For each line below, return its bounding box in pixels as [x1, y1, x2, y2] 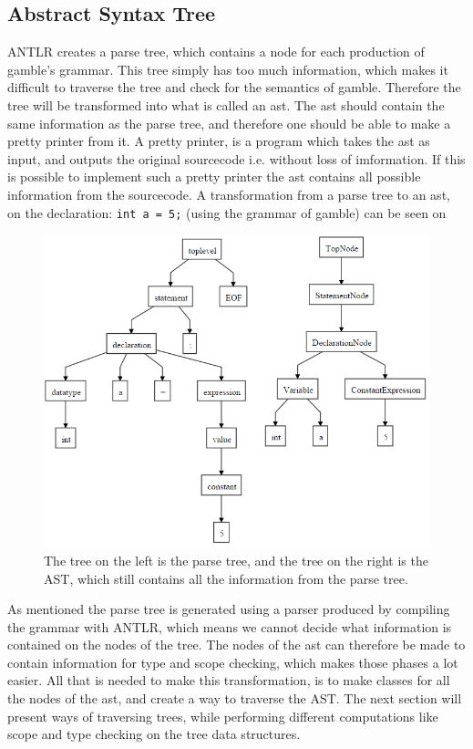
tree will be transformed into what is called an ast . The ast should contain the [7, 95, 445, 114]
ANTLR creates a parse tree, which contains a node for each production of [7, 42, 425, 61]
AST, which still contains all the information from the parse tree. [44, 568, 408, 588]
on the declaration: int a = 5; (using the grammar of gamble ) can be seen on [7, 203, 447, 222]
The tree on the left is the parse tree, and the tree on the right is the [44, 550, 428, 569]
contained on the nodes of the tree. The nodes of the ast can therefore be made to [7, 635, 466, 654]
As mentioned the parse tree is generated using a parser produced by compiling [7, 599, 450, 619]
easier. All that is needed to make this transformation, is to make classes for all [7, 671, 450, 690]
